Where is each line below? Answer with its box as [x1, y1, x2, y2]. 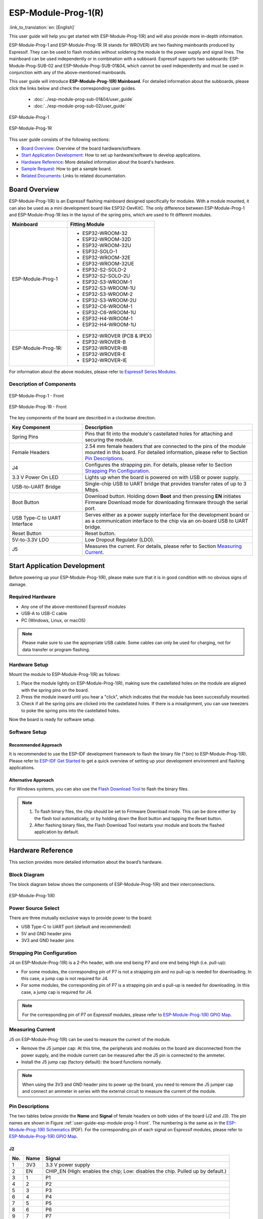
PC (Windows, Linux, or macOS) [21, 617, 86, 623]
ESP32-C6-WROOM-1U [82, 309, 136, 315]
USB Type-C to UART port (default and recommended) [21, 924, 131, 930]
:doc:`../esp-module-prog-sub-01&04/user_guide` [33, 97, 133, 102]
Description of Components [9, 381, 76, 388]
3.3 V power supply [45, 1161, 90, 1168]
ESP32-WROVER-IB [82, 344, 128, 351]
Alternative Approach [9, 777, 54, 783]
